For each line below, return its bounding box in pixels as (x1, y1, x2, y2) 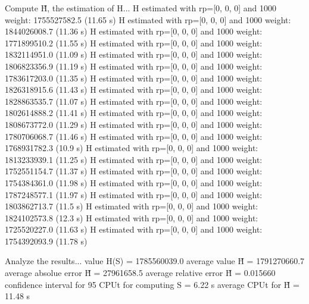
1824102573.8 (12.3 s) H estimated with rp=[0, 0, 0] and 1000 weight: (5, 211, 258, 224)
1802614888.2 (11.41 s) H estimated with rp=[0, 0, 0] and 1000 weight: (5, 106, 263, 119)
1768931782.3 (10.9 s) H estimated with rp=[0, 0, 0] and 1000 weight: (5, 142, 258, 154)
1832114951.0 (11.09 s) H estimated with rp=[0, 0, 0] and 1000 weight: (5, 48, 263, 61)
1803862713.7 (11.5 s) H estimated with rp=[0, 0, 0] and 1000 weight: (5, 200, 258, 212)
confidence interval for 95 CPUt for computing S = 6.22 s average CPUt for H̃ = (5, 278, 299, 290)
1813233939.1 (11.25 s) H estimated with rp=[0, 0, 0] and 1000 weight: (5, 153, 263, 165)
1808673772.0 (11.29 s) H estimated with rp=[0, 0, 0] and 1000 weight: (5, 118, 263, 130)
